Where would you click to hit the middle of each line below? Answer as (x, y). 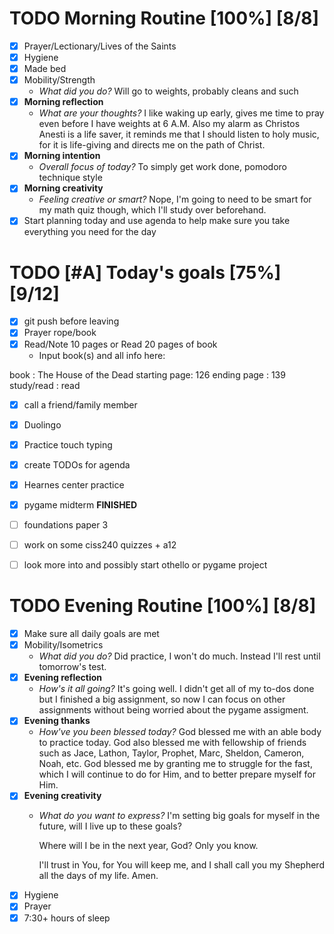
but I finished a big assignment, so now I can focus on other (162, 699)
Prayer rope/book (60, 333)
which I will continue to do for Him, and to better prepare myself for (177, 774)
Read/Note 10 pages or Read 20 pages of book (120, 344)
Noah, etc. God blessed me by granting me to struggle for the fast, (175, 764)
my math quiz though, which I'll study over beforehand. (152, 210)
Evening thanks (57, 721)
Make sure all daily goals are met (91, 634)
